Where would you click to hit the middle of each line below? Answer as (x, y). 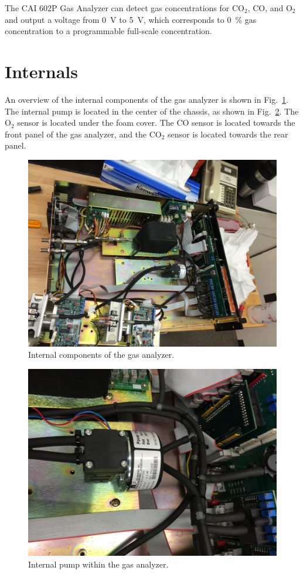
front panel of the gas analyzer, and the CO (83, 134)
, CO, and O (270, 8)
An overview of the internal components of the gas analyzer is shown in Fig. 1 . (147, 99)
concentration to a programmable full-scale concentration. (108, 31)
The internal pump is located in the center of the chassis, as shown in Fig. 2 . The (152, 111)
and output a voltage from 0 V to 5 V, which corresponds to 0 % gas (131, 19)
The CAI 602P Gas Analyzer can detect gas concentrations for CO (125, 8)
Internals (41, 71)
